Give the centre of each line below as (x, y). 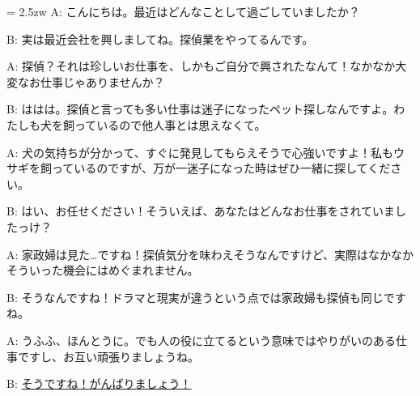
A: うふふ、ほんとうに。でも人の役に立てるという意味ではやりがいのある (202, 340)
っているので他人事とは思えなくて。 (170, 124)
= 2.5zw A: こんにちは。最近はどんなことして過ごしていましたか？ (183, 11)
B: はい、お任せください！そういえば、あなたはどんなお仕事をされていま (201, 211)
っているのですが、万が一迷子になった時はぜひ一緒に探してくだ (221, 168)
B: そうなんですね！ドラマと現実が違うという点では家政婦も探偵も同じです (206, 297)
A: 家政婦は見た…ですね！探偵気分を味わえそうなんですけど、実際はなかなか (210, 254)
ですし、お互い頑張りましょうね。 (108, 356)
